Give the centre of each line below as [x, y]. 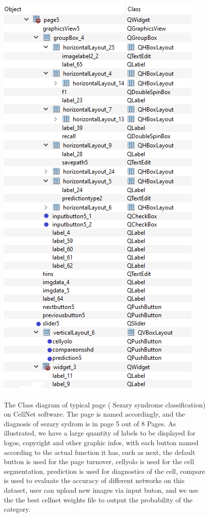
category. [17, 509]
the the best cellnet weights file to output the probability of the [98, 499]
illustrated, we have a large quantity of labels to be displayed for [100, 433]
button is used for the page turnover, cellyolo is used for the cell [99, 461]
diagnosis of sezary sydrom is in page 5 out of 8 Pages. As [90, 423]
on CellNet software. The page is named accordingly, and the [95, 414]
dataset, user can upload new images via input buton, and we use [101, 490]
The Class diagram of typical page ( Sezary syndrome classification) [105, 404]
